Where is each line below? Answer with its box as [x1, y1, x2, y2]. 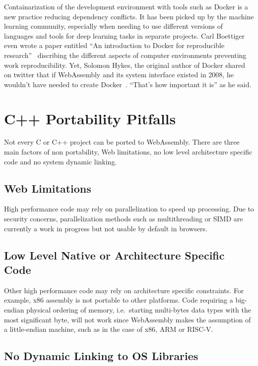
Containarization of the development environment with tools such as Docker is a [4, 1, 248, 11]
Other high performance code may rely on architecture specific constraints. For [4, 285, 244, 295]
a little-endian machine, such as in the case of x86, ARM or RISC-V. [4, 324, 213, 334]
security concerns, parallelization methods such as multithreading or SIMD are [4, 213, 243, 224]
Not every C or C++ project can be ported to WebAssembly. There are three [4, 137, 240, 147]
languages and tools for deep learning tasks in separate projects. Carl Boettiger [4, 30, 245, 41]
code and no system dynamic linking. [4, 156, 117, 166]
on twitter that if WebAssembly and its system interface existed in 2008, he [4, 69, 234, 80]
